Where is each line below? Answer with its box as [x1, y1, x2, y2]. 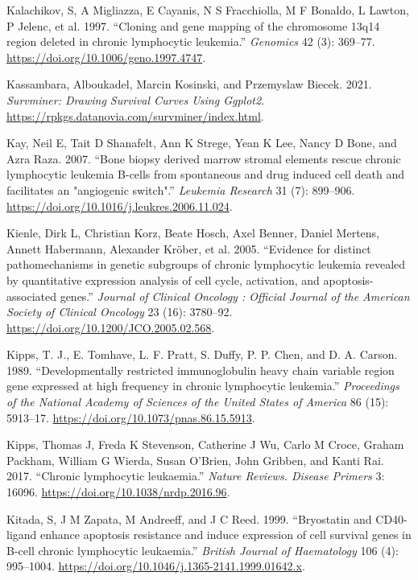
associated [6, 287, 56, 304]
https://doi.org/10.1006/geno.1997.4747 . [6, 48, 206, 65]
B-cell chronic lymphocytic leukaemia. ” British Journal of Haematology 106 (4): [6, 541, 399, 558]
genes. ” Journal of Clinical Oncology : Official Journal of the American [60, 287, 410, 304]
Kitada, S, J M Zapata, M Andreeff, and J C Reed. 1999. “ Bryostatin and [6, 510, 372, 527]
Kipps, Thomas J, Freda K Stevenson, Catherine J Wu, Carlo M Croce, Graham [6, 436, 404, 453]
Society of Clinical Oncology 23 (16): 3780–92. [6, 303, 233, 320]
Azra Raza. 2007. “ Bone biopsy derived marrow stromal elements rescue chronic [6, 150, 401, 167]
